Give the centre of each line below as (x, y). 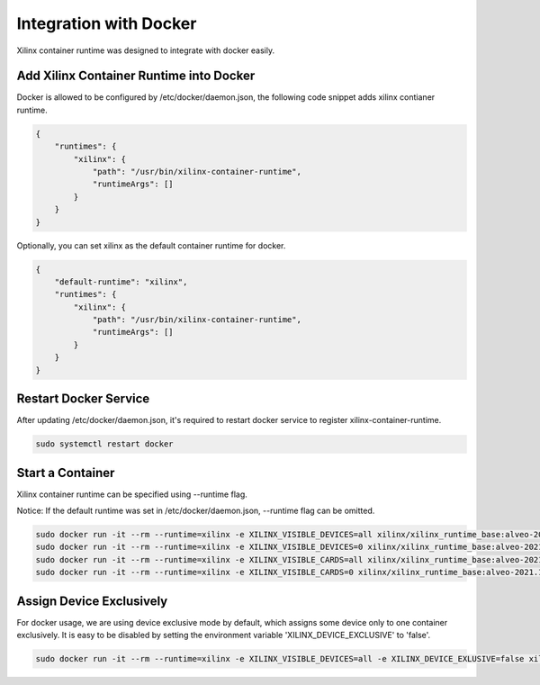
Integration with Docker (107, 23)
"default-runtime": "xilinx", (121, 282)
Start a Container (66, 473)
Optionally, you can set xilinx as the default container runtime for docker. (151, 245)
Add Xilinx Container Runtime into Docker (136, 76)
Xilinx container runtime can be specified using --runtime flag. (132, 494)
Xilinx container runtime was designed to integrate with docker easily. (145, 50)
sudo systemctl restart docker (105, 444)
